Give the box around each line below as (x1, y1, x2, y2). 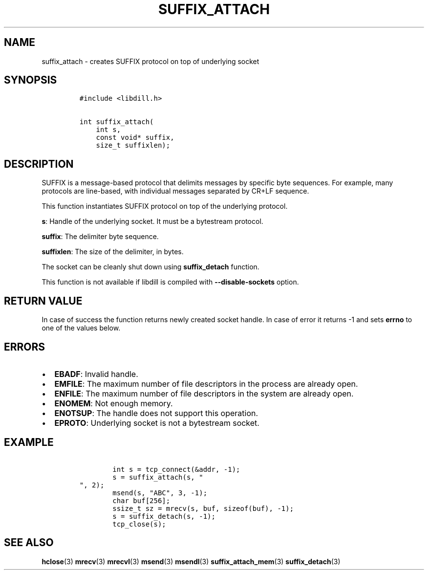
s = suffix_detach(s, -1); (112, 512, 215, 520)
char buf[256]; (112, 496, 171, 505)
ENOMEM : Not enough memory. (54, 398, 173, 408)
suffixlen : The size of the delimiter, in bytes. (42, 247, 184, 256)
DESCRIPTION (4, 157, 74, 170)
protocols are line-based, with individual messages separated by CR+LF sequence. (42, 187, 309, 196)
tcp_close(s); (112, 520, 166, 528)
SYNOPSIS (4, 74, 57, 87)
